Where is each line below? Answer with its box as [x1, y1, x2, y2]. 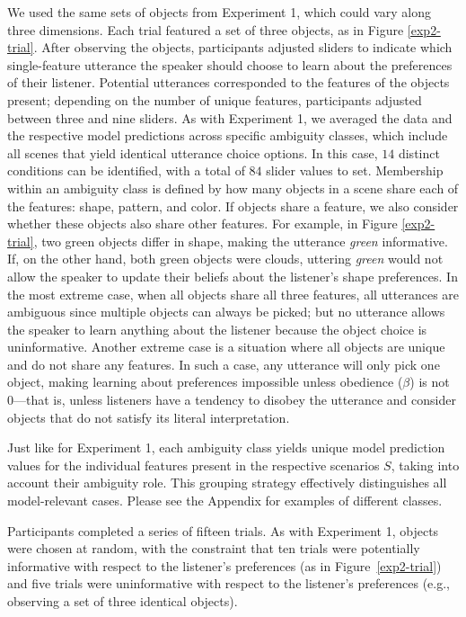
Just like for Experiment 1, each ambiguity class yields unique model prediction [7, 438, 445, 457]
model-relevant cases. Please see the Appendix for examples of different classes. [7, 491, 443, 510]
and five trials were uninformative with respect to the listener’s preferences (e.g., [7, 574, 450, 593]
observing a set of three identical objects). [7, 592, 238, 610]
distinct [398, 143, 440, 162]
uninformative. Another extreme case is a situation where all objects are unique [7, 337, 445, 356]
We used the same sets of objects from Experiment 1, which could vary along [7, 3, 431, 21]
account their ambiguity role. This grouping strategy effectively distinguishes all [7, 473, 447, 492]
